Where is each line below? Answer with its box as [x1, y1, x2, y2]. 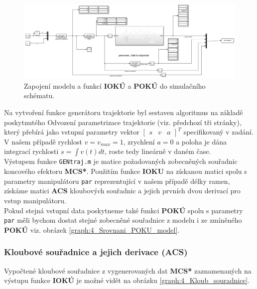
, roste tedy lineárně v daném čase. [104, 146, 211, 156]
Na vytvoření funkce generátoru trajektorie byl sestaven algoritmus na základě [4, 107, 243, 118]
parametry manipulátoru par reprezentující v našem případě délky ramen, [4, 175, 230, 186]
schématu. [24, 90, 55, 101]
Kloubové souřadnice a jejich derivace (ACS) [4, 246, 188, 258]
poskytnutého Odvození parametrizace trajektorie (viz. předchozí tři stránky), [4, 117, 242, 127]
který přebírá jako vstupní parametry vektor [4, 127, 139, 137]
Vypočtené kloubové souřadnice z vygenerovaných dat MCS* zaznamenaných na [4, 265, 252, 276]
